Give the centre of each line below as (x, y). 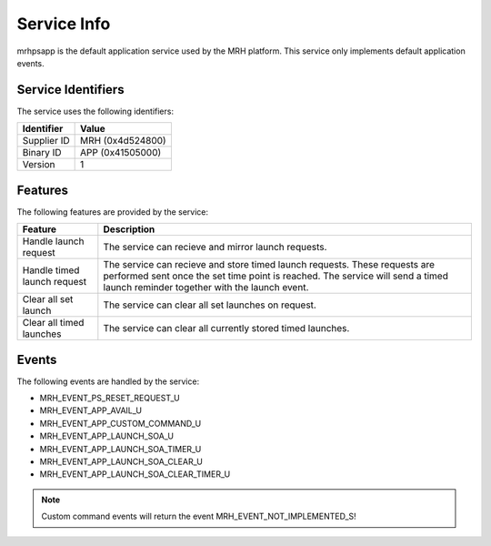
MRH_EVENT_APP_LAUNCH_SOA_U (107, 436)
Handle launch (53, 241)
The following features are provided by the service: (113, 212)
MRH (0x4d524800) (123, 141)
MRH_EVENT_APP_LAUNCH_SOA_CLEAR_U (121, 461)
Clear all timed (53, 323)
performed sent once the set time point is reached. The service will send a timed (276, 276)
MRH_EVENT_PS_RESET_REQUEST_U (110, 398)
